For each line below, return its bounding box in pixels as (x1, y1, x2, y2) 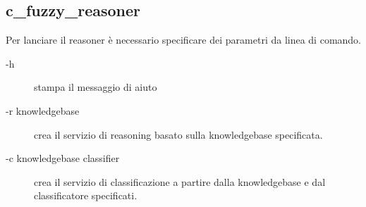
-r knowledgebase (6, 103, 80, 118)
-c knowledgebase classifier (6, 151, 120, 165)
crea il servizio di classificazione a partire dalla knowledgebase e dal (34, 174, 326, 189)
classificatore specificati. (34, 188, 138, 203)
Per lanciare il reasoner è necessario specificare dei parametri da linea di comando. (6, 32, 361, 47)
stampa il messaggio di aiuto (34, 80, 157, 94)
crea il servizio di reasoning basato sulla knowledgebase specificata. (34, 127, 323, 142)
